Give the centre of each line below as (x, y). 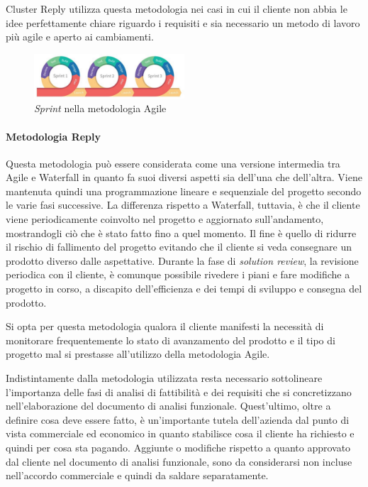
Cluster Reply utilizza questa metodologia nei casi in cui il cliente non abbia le (177, 9)
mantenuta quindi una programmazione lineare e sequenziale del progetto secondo (184, 191)
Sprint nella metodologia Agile (100, 108)
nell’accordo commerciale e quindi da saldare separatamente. (137, 475)
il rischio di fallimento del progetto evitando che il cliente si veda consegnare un (179, 247)
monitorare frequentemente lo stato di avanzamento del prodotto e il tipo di (171, 340)
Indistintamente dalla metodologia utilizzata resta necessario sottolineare (164, 378)
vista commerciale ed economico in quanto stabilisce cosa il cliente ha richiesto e (180, 433)
